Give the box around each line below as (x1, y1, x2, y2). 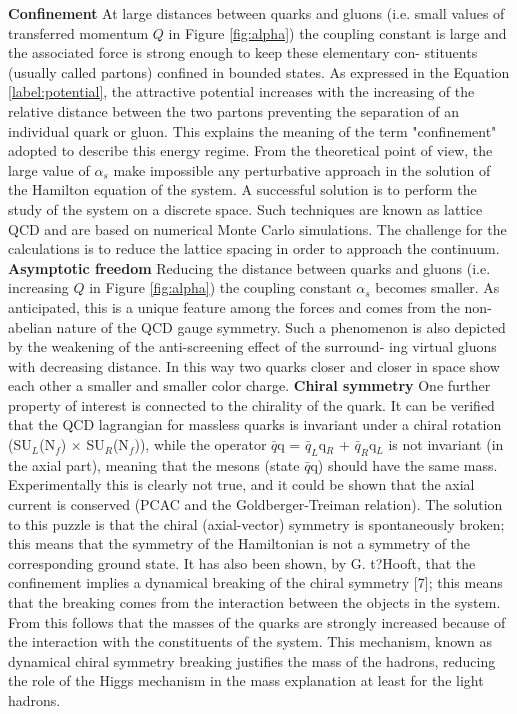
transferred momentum (8, 22, 149, 43)
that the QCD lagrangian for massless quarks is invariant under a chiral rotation (8, 414, 502, 435)
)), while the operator (134, 434, 267, 455)
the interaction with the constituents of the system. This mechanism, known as (8, 631, 492, 652)
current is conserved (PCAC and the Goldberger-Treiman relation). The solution (8, 494, 503, 515)
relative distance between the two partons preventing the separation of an (8, 100, 460, 121)
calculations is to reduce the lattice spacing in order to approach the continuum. (8, 238, 500, 259)
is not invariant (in (388, 434, 504, 455)
